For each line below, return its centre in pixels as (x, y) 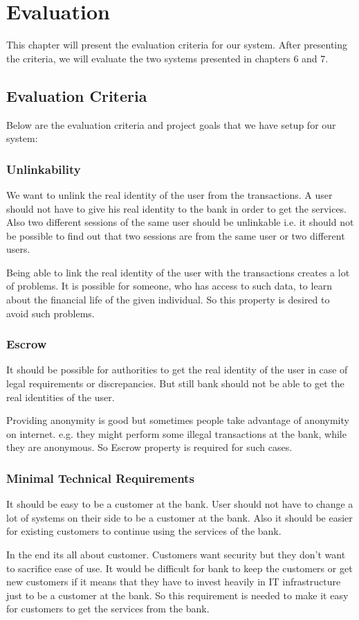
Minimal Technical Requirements (100, 478)
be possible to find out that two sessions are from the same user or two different (176, 235)
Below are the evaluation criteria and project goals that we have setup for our (171, 124)
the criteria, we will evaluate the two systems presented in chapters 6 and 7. (167, 58)
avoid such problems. (50, 313)
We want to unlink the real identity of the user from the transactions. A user (169, 194)
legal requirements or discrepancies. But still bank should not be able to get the (175, 383)
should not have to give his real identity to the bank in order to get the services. (177, 208)
